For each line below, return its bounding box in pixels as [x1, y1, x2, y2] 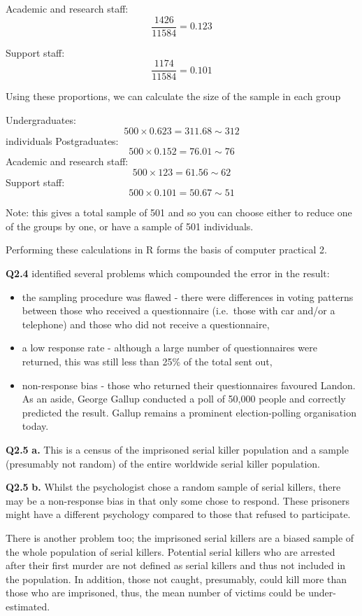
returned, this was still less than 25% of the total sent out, [22, 354, 273, 369]
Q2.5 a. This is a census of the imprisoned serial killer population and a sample [6, 442, 349, 456]
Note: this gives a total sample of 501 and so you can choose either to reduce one [6, 205, 352, 220]
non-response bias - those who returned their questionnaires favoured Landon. [22, 377, 356, 392]
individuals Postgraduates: [6, 133, 119, 148]
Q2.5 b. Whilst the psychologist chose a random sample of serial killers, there [6, 479, 341, 494]
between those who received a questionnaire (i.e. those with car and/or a [22, 303, 335, 318]
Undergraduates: [6, 112, 76, 127]
